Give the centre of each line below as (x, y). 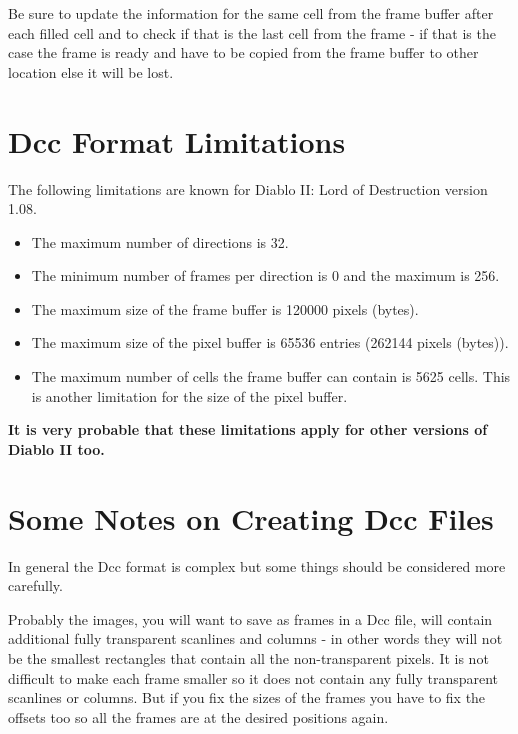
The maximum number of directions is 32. (160, 241)
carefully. (35, 585)
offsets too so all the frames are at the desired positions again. (198, 716)
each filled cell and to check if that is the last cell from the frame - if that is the (252, 32)
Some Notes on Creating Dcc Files (251, 517)
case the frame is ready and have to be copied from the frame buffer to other (243, 52)
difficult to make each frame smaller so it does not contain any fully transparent (253, 677)
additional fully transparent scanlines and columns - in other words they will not (255, 638)
